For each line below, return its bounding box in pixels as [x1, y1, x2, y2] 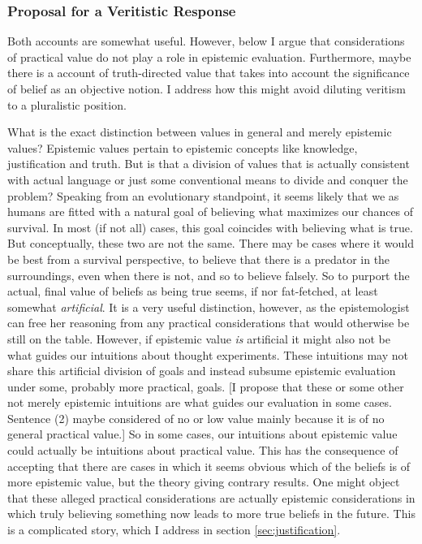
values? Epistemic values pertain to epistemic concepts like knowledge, [7, 139, 358, 156]
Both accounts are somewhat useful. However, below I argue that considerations [7, 32, 405, 50]
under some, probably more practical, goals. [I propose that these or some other [7, 378, 404, 395]
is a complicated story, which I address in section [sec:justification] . [7, 521, 341, 538]
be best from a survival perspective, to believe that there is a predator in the [7, 250, 390, 267]
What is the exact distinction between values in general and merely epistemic [7, 123, 392, 140]
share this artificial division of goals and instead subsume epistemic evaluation [7, 362, 396, 379]
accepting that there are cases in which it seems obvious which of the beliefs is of [7, 457, 410, 474]
